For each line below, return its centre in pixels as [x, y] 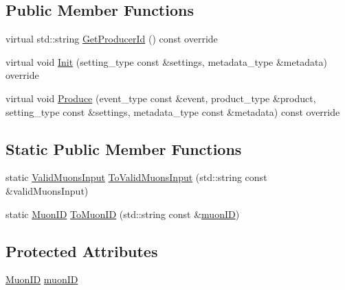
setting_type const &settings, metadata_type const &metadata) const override [173, 111]
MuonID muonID [42, 279]
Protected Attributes [82, 251]
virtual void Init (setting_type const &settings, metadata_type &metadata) [166, 61]
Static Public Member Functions [124, 148]
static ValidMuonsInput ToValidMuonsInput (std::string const [136, 177]
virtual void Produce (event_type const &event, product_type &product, [161, 98]
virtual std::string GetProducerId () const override [112, 39]
